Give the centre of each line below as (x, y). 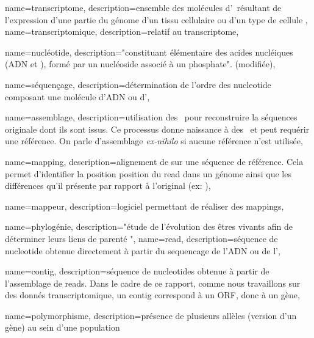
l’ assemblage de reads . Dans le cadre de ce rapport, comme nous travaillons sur (153, 283)
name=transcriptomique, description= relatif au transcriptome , (122, 31)
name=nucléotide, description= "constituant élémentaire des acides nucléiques (149, 52)
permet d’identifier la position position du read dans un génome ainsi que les (148, 173)
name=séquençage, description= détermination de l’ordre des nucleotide (138, 84)
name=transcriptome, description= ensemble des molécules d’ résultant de (143, 7)
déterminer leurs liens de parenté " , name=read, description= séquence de (141, 238)
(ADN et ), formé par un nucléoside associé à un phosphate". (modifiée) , (140, 64)
